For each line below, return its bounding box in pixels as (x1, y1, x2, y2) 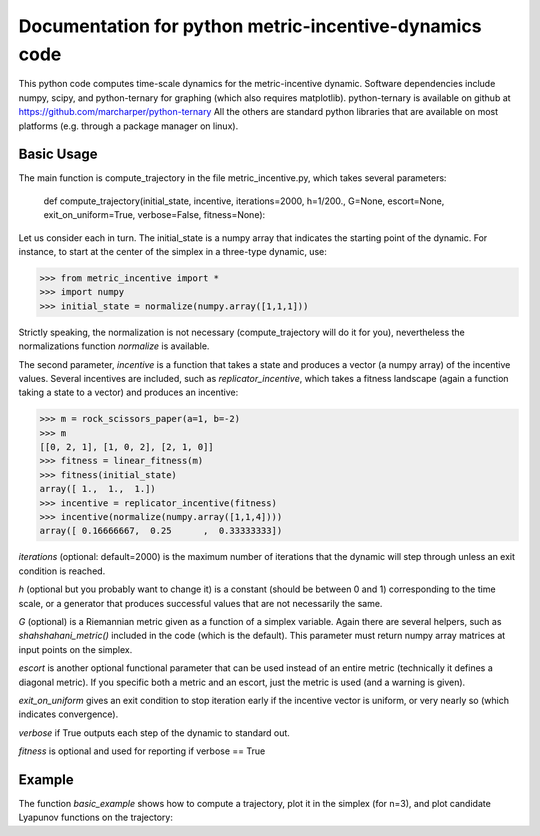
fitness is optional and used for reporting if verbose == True (18, 745, 266, 757)
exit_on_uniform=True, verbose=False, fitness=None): (43, 209, 266, 221)
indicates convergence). (18, 708, 119, 720)
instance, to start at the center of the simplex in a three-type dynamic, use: (18, 245, 327, 257)
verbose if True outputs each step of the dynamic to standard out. (18, 726, 290, 739)
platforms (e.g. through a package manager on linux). (18, 120, 239, 132)
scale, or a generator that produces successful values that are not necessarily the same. (18, 597, 383, 609)
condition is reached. (18, 565, 106, 577)
